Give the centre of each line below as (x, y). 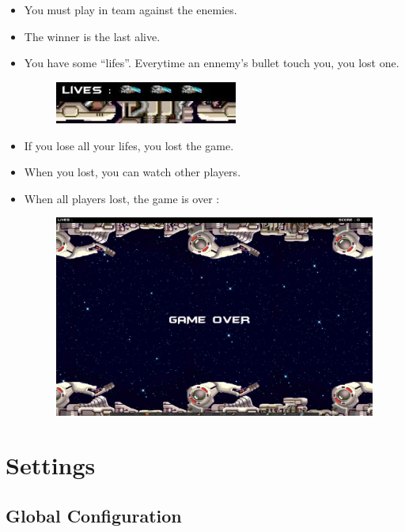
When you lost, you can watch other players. (132, 172)
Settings (51, 465)
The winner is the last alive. (92, 36)
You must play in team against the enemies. (131, 9)
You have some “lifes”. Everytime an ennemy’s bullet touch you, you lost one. (212, 63)
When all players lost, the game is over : (122, 198)
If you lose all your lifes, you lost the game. (129, 145)
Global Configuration (94, 515)
